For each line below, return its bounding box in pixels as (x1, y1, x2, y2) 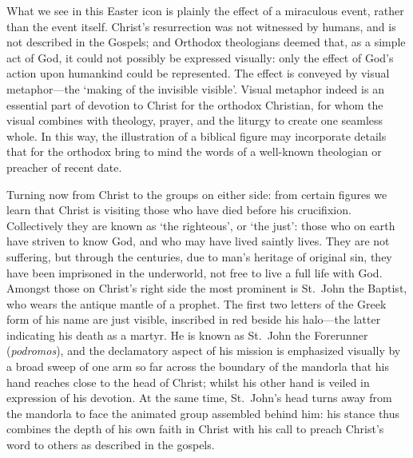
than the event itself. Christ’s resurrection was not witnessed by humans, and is (6, 18, 396, 34)
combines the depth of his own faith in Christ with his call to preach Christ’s (6, 420, 384, 437)
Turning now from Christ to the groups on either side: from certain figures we (6, 185, 387, 202)
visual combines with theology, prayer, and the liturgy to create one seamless (6, 112, 383, 129)
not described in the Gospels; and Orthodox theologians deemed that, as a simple (6, 34, 406, 50)
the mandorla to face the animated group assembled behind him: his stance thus (6, 404, 400, 421)
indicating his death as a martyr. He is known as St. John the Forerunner (6, 326, 368, 343)
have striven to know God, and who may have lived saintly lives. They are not (6, 233, 390, 249)
